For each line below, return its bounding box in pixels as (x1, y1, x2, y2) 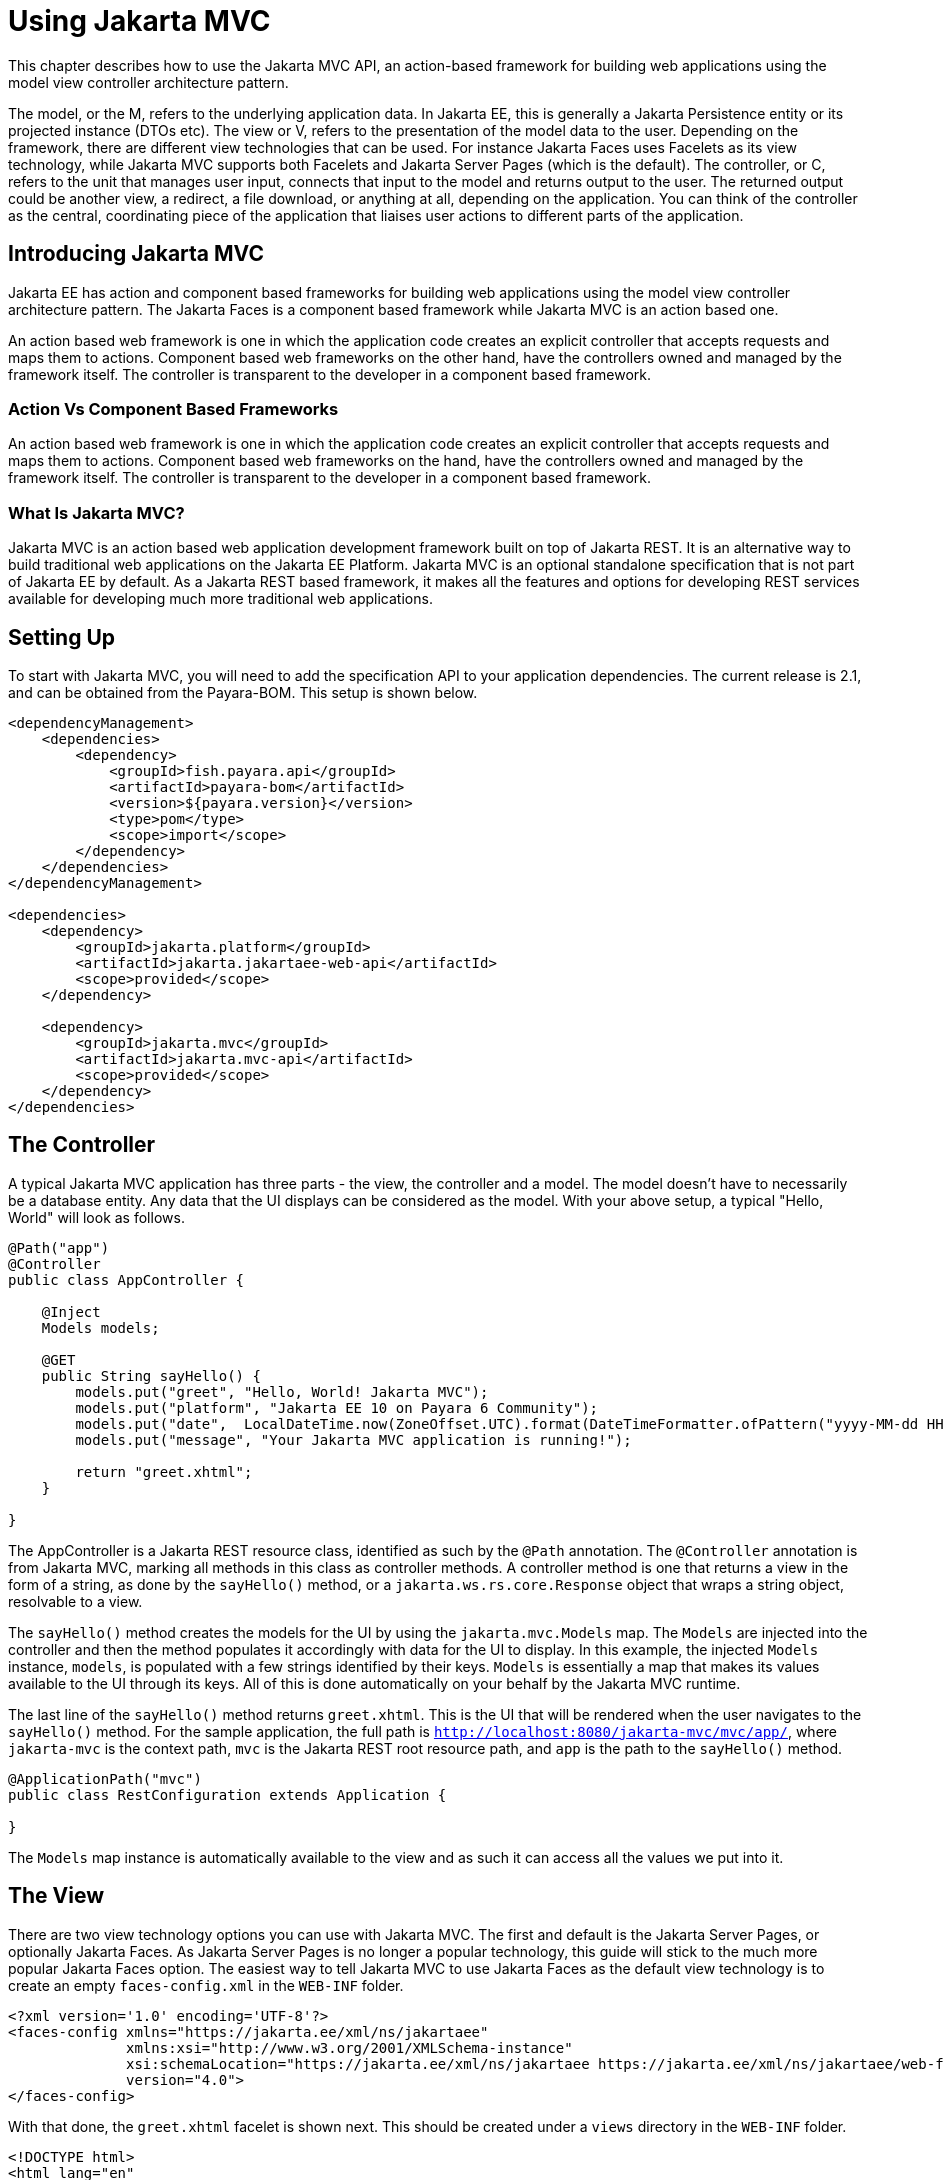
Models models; (41, 1319, 160, 1336)
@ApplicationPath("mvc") (8, 1770, 202, 1787)
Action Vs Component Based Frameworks (8, 398, 339, 419)
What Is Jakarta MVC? (8, 502, 185, 523)
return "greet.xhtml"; (75, 1463, 253, 1480)
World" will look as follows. (8, 1208, 185, 1226)
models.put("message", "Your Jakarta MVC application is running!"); (75, 1431, 632, 1448)
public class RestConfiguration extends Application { (8, 1786, 447, 1803)
